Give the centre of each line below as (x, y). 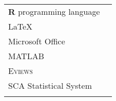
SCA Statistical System (50, 85)
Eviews (21, 71)
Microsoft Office (37, 41)
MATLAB (26, 56)
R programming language (54, 11)
